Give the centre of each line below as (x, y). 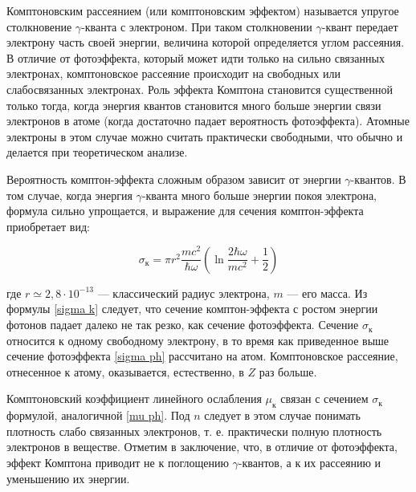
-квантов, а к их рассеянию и (310, 462)
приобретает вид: (48, 226)
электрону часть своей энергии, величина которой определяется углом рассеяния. (206, 42)
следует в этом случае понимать (282, 415)
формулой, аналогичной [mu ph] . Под (98, 415)
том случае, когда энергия (69, 195)
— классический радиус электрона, (184, 293)
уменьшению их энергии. (68, 478)
